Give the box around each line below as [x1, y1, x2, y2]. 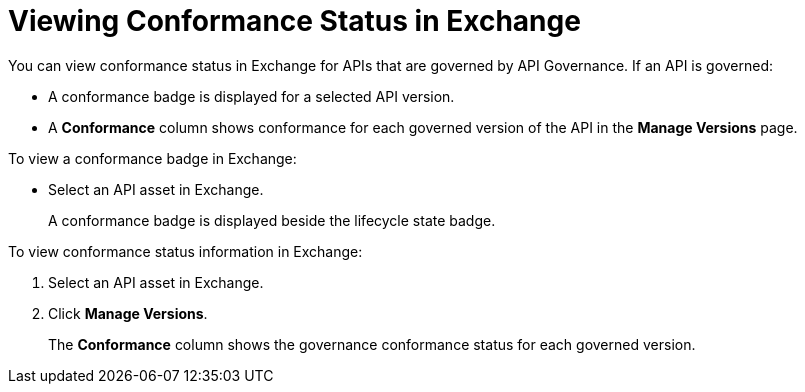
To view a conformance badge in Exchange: [8, 149, 297, 167]
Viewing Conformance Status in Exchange [8, 4, 581, 38]
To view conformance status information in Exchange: [8, 242, 363, 260]
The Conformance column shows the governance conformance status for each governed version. [48, 335, 696, 353]
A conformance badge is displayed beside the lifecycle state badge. [48, 211, 496, 229]
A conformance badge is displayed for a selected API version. [48, 87, 455, 105]
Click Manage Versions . [48, 304, 208, 322]
